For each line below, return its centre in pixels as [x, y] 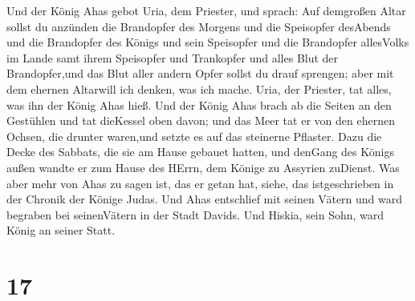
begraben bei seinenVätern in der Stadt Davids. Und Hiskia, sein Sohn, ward [195, 214]
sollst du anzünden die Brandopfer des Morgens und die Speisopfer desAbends [199, 26]
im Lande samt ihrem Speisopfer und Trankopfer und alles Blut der [173, 57]
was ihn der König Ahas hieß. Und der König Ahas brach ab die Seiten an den [199, 104]
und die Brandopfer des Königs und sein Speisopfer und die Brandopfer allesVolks [208, 42]
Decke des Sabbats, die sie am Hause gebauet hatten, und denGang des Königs [200, 152]
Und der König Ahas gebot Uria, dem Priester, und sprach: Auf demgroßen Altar [206, 10]
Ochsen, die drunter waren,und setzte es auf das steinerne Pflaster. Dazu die [194, 136]
